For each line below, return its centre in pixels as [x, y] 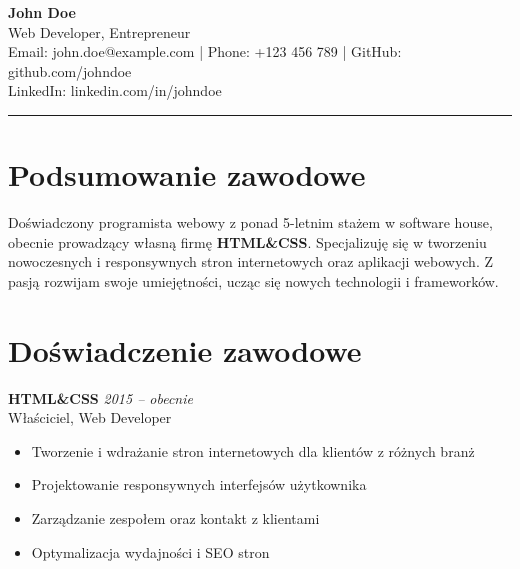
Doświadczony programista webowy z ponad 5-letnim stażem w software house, [250, 222]
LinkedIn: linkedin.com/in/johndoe [115, 90]
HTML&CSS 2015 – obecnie [100, 397]
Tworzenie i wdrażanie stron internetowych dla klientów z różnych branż [253, 450]
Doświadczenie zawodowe [185, 349]
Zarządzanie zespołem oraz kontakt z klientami [175, 517]
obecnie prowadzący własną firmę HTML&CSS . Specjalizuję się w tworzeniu [247, 241]
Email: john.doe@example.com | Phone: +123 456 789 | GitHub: [205, 51]
